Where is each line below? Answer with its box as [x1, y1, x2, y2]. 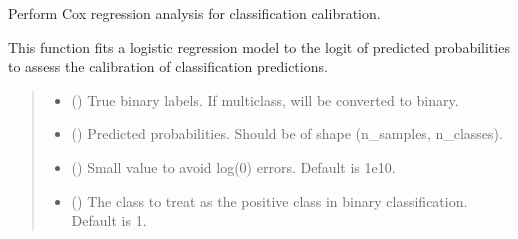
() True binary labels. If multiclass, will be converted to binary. [71, 89, 459, 110]
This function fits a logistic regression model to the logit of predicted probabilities [8, 36, 510, 57]
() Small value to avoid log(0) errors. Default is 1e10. [71, 156, 396, 177]
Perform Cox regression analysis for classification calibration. [8, 3, 381, 23]
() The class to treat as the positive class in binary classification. [71, 190, 468, 211]
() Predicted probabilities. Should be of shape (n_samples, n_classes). [71, 123, 503, 144]
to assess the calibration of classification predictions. [8, 56, 328, 77]
